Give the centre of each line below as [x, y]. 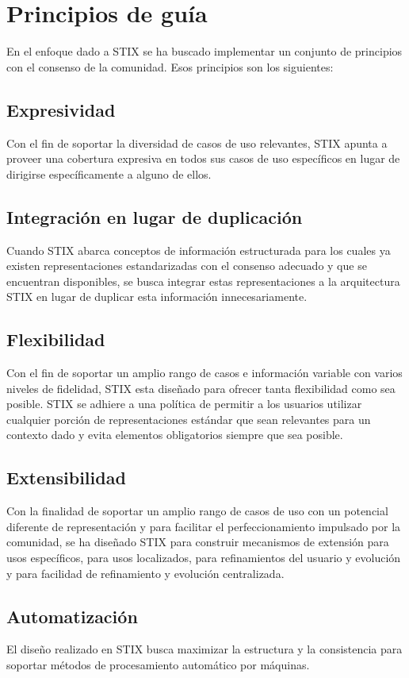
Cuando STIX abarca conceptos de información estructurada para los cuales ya [199, 250]
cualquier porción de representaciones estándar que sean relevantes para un [189, 419]
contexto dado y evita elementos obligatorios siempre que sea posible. [175, 435]
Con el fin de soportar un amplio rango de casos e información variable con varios [204, 373]
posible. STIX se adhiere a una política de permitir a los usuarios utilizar [184, 404]
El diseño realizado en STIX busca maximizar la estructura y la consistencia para [204, 649]
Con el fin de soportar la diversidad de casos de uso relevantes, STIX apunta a [197, 143]
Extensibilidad [66, 478]
